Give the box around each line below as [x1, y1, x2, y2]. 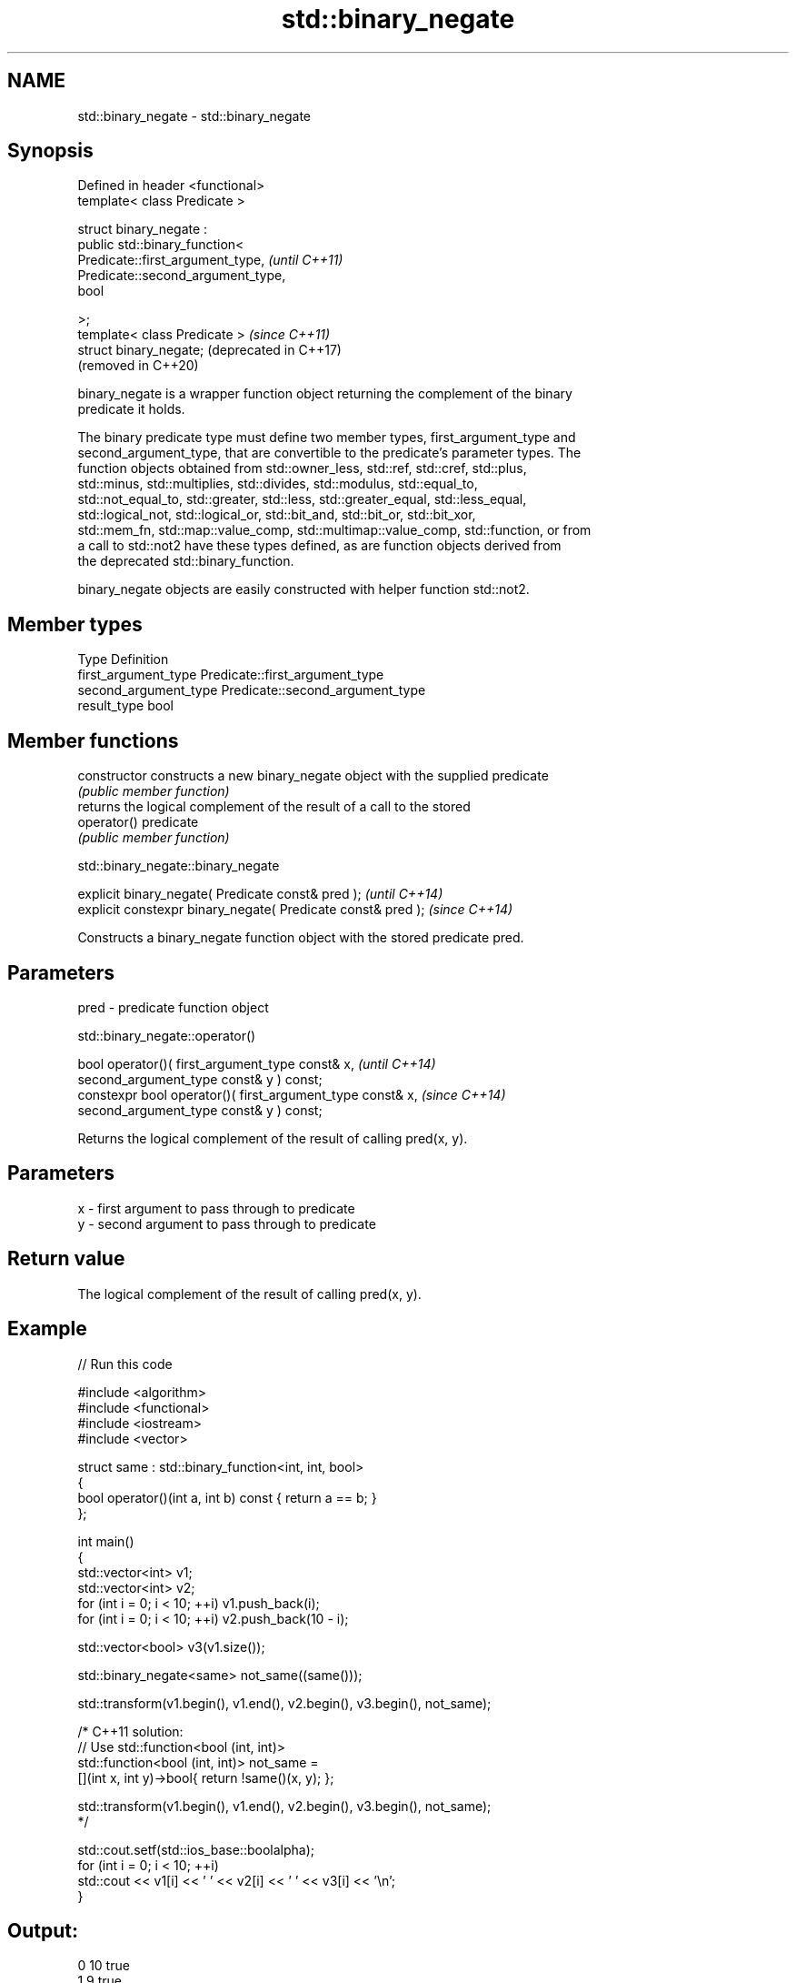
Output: [7, 1918, 78, 1942]
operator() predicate [77, 814, 199, 830]
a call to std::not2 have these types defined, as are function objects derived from [77, 538, 562, 554]
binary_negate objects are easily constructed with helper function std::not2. [77, 581, 530, 598]
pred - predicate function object [77, 999, 269, 1015]
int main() [77, 1533, 134, 1549]
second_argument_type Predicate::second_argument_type [77, 682, 426, 699]
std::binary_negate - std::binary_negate [77, 107, 312, 124]
